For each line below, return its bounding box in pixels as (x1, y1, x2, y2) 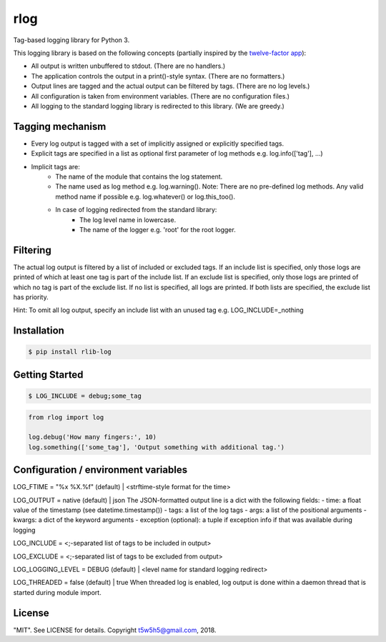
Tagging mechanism (13, 120, 107, 132)
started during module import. (13, 588, 102, 596)
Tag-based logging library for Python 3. (13, 36, 130, 44)
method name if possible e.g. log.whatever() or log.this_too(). (55, 192, 236, 201)
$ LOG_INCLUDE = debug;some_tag (28, 391, 142, 400)
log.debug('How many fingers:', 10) (28, 433, 157, 441)
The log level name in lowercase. (79, 215, 177, 224)
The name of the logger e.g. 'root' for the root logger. (79, 225, 236, 234)
